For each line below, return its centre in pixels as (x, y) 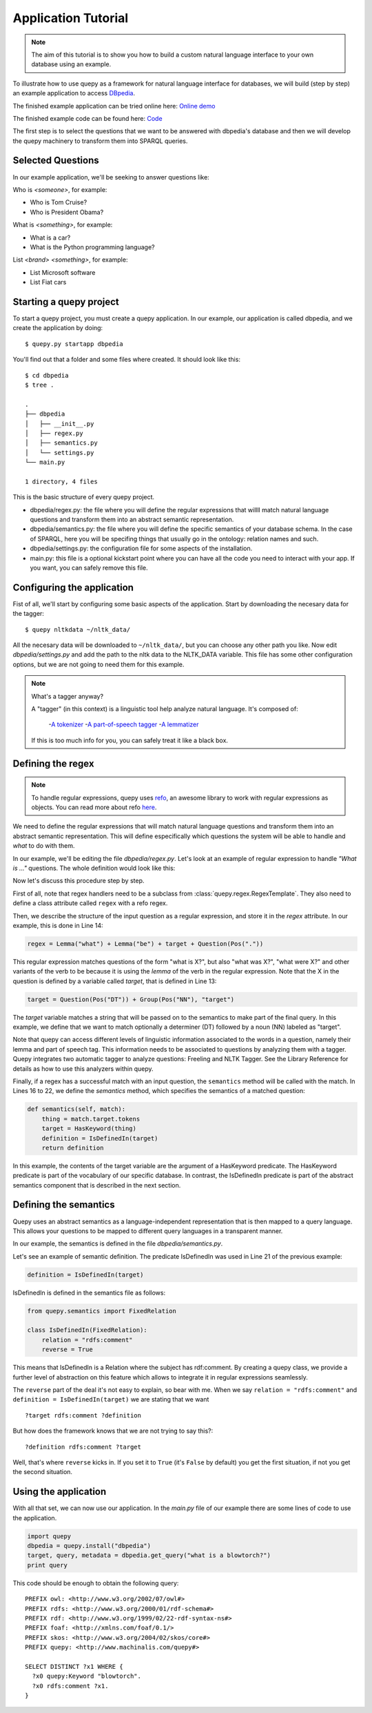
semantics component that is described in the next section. (97, 1185)
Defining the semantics (64, 1205)
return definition (73, 1148)
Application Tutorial (71, 18)
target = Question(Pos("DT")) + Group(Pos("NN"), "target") (131, 999)
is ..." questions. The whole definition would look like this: (94, 868)
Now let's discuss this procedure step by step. (79, 881)
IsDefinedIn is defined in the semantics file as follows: (89, 1293)
